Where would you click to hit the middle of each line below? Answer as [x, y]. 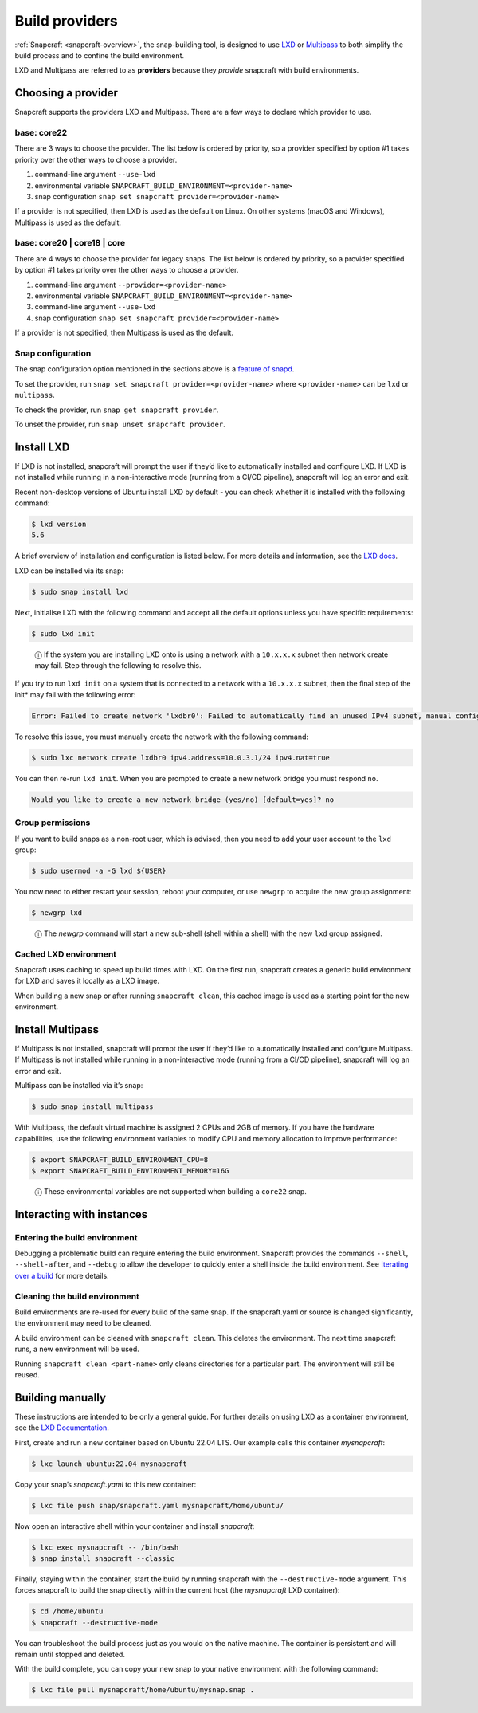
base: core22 [41, 133]
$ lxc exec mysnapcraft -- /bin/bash [105, 1547]
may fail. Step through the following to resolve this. [118, 666]
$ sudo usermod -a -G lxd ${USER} [99, 870]
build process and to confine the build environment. [100, 55]
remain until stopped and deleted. [70, 1655]
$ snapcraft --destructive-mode [95, 1623]
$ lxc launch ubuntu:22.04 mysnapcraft [109, 1464]
